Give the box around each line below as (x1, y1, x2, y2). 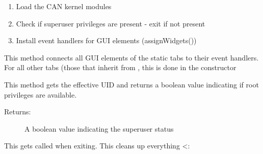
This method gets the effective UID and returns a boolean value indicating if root (4, 79, 259, 89)
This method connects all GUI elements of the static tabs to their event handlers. (4, 52, 259, 63)
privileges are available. (4, 89, 77, 100)
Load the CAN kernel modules (16, 1, 112, 11)
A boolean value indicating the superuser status (24, 123, 174, 134)
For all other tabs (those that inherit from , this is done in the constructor (4, 62, 236, 73)
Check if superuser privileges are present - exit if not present (16, 18, 205, 28)
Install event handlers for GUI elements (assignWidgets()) (16, 35, 197, 46)
